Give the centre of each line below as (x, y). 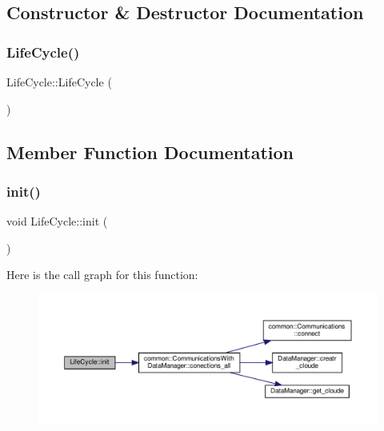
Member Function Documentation (150, 152)
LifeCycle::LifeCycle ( (59, 82)
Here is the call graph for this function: (102, 275)
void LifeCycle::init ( (57, 221)
